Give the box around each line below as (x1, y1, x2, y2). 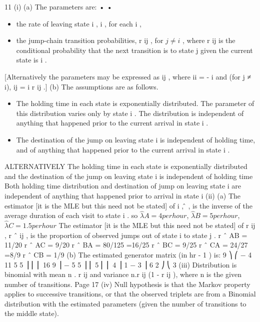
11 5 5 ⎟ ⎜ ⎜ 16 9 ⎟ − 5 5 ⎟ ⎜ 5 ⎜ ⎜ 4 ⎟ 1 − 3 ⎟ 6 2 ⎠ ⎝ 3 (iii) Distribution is (4, 259, 237, 269)
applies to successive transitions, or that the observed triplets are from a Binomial (4, 288, 256, 299)
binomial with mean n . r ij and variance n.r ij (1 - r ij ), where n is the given (4, 269, 241, 279)
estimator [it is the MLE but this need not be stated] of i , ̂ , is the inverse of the (4, 200, 252, 210)
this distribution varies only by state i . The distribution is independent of (16, 107, 244, 118)
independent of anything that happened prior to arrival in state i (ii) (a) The (4, 190, 241, 200)
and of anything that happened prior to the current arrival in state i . (16, 144, 230, 154)
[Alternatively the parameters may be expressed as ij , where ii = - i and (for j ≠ (4, 71, 251, 81)
